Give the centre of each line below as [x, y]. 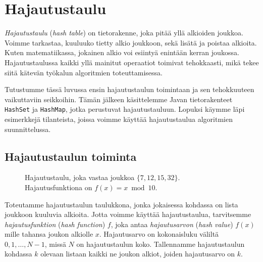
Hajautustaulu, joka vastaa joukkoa [80, 177]
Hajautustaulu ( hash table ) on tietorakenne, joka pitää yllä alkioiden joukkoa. [124, 33]
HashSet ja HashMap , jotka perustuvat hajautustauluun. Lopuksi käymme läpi [125, 109]
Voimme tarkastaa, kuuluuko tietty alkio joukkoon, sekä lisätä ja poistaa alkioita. [131, 42]
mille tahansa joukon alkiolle [49, 234]
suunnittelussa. [28, 129]
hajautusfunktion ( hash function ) [55, 224]
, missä [55, 244]
